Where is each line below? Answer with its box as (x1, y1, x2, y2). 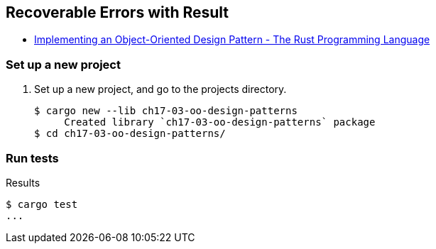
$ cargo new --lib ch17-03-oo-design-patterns (34, 105, 298, 117)
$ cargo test (6, 198, 78, 210)
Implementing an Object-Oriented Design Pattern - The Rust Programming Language (34, 33, 430, 46)
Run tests (6, 150, 59, 165)
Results (6, 176, 40, 189)
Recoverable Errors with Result (6, 4, 229, 21)
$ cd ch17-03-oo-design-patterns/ (34, 128, 226, 140)
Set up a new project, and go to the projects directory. (34, 83, 287, 96)
